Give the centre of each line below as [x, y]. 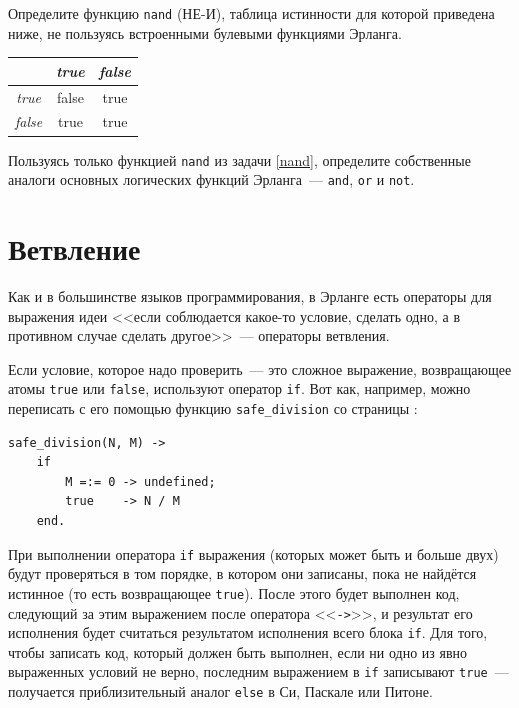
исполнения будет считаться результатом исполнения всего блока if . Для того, [248, 632]
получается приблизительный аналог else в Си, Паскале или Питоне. [220, 691]
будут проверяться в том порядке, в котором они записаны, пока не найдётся [242, 573]
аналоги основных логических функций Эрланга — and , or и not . [211, 179]
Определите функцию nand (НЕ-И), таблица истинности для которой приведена [251, 13]
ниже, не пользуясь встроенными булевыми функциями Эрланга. [205, 32]
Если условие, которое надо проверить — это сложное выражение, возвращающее [260, 368]
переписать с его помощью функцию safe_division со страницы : [213, 408]
